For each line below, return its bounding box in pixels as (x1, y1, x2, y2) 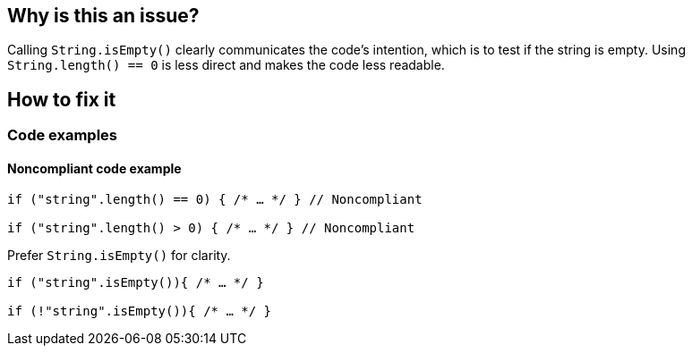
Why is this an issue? (7, 4, 200, 27)
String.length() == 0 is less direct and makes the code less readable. (7, 57, 445, 73)
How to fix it (7, 88, 116, 111)
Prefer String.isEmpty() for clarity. (7, 248, 231, 264)
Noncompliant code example (7, 160, 182, 176)
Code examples (7, 126, 118, 145)
